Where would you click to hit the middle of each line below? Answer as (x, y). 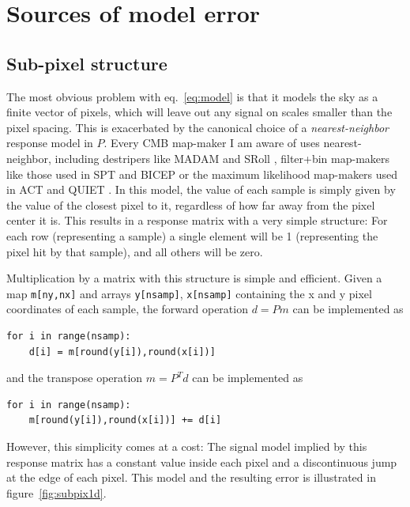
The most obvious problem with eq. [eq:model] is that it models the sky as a (192, 96)
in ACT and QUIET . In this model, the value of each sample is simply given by (201, 189)
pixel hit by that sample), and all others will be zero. (135, 251)
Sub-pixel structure (87, 63)
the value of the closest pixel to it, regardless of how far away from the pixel (191, 204)
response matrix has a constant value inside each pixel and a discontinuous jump (202, 462)
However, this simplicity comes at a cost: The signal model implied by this (187, 446)
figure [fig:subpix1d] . (56, 492)
